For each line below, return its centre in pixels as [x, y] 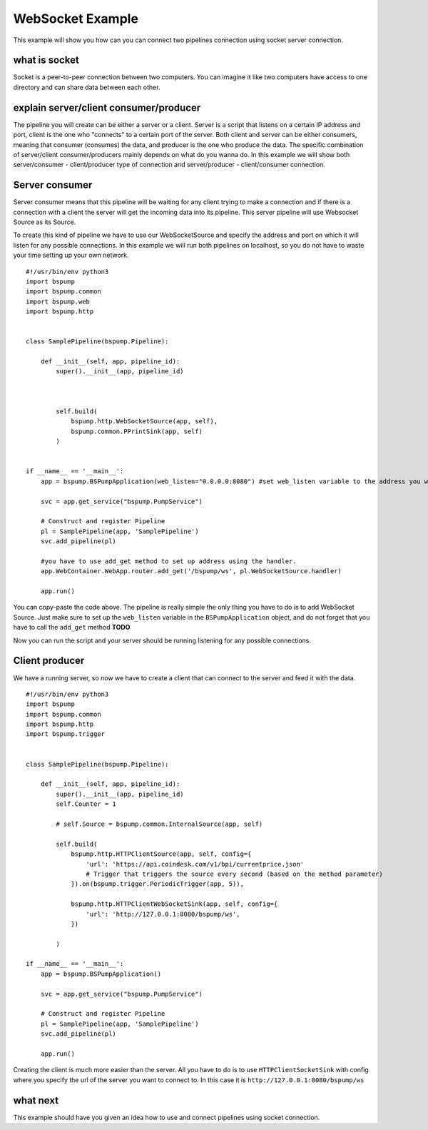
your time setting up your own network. [71, 255]
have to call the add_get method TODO [72, 627]
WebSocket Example [76, 19]
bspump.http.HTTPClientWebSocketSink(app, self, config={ [174, 904]
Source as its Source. [45, 222]
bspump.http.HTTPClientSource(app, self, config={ [161, 854]
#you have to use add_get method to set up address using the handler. [168, 561]
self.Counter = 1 [86, 804]
